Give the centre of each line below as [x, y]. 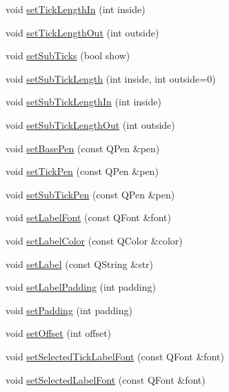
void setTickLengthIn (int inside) [76, 9]
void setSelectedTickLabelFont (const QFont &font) [115, 356]
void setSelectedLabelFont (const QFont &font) [106, 379]
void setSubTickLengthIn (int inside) [83, 102]
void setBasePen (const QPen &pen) [83, 148]
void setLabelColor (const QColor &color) [94, 240]
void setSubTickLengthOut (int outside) [90, 124]
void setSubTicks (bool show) [68, 55]
